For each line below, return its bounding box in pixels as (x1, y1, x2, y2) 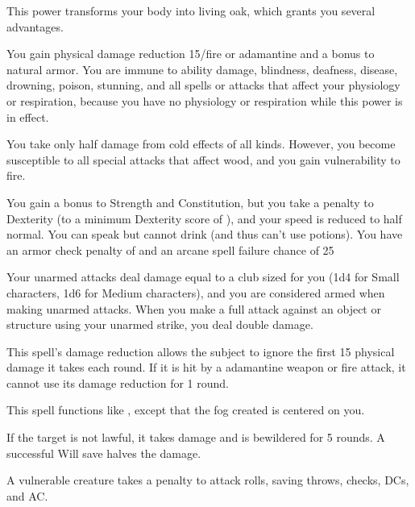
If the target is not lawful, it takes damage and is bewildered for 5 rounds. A (6, 429, 385, 446)
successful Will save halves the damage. (6, 444, 201, 461)
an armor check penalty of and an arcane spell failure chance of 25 (6, 241, 334, 258)
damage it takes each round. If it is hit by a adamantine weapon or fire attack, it (6, 359, 406, 376)
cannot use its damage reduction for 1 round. (6, 374, 230, 391)
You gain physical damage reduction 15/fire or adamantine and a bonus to (6, 45, 375, 62)
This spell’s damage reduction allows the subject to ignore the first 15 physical (6, 343, 395, 359)
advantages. (6, 18, 64, 35)
